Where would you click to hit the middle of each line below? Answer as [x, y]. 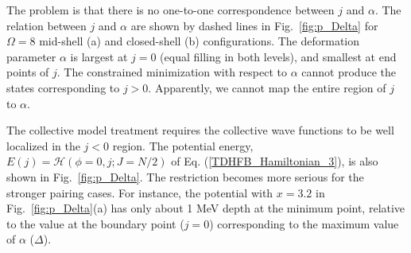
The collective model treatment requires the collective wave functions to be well [200, 130]
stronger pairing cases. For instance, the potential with [140, 192]
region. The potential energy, [183, 145]
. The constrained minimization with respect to [172, 72]
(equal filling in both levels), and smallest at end [278, 56]
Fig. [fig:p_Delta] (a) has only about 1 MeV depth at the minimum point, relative [206, 208]
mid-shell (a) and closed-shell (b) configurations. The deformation [200, 41]
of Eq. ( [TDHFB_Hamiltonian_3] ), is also [275, 161]
